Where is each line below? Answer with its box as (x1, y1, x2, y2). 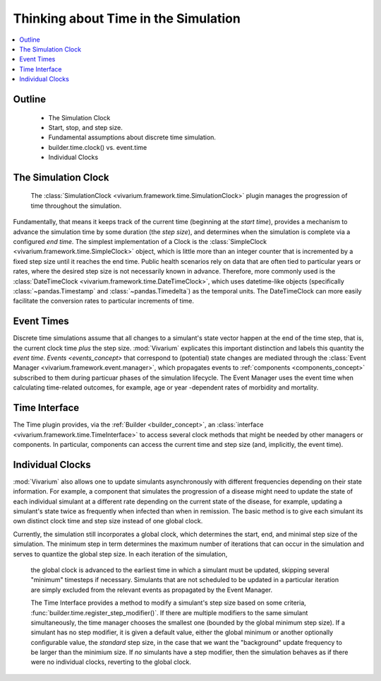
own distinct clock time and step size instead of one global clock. (13, 517, 203, 525)
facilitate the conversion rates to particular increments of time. (13, 297, 194, 305)
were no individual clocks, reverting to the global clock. (30, 658, 192, 666)
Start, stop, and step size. (48, 123, 123, 132)
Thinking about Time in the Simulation (13, 11, 241, 26)
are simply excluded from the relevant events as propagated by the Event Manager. (30, 586, 273, 594)
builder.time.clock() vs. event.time (48, 143, 147, 151)
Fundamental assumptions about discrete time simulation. (48, 133, 217, 141)
